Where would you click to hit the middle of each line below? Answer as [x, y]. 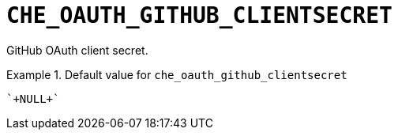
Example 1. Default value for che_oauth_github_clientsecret [177, 74]
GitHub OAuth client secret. [77, 50]
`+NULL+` [33, 98]
